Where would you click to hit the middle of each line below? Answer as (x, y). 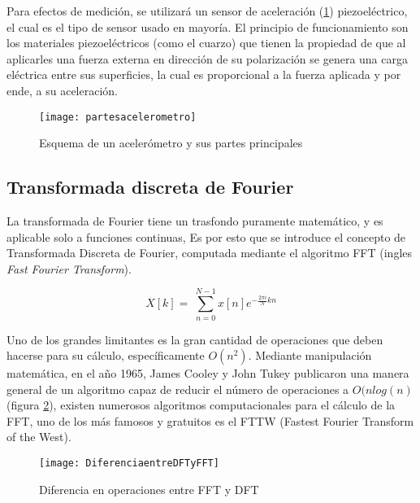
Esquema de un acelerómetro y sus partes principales (171, 143)
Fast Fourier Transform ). (69, 268)
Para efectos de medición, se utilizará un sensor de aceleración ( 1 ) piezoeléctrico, (207, 11)
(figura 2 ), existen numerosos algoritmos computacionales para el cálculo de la (201, 405)
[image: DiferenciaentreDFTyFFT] (129, 464)
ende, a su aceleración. (62, 90)
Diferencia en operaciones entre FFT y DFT (149, 489)
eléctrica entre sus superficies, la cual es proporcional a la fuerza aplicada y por (204, 74)
